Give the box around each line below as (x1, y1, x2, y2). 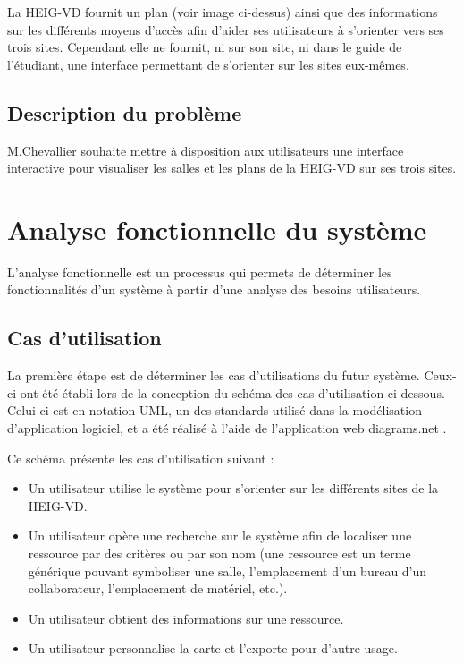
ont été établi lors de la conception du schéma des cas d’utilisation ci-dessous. (20, 383, 445, 402)
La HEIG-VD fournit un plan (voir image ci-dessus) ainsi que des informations (7, 3, 438, 21)
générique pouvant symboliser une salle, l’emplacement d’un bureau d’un (28, 561, 427, 580)
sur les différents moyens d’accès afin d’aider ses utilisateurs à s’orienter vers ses (7, 20, 444, 38)
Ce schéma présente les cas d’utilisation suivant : (7, 448, 274, 467)
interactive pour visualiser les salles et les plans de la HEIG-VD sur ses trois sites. (7, 158, 457, 177)
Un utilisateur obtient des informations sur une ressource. (28, 608, 344, 627)
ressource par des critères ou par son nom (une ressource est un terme (28, 544, 411, 563)
